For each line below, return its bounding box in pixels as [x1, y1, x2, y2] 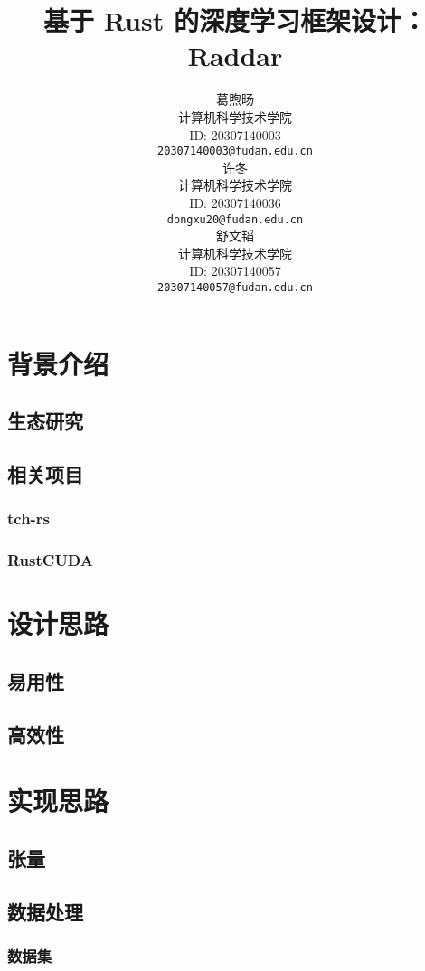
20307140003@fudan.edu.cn [157, 145, 313, 158]
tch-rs [7, 507, 51, 530]
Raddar [187, 37, 283, 74]
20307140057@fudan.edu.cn [157, 280, 313, 294]
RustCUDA [7, 549, 93, 571]
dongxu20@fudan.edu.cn [166, 212, 304, 226]
